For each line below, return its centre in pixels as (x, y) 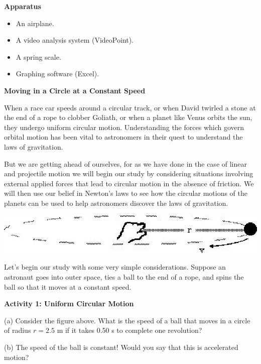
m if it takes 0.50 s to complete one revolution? (129, 330)
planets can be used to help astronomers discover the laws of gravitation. (116, 203)
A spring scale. (38, 56)
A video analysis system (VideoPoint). (75, 40)
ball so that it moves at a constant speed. (68, 286)
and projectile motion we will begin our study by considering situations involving (129, 173)
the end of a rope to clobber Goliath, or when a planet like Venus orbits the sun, (128, 117)
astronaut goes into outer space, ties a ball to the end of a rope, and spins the (124, 276)
